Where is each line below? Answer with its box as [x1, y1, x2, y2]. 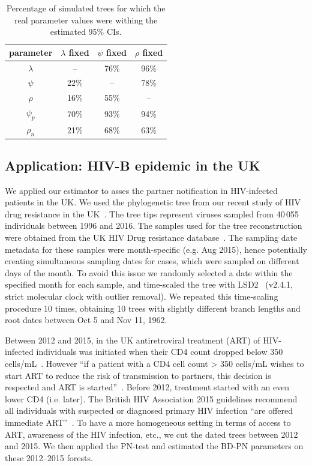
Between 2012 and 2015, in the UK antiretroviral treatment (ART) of [5, 333, 260, 346]
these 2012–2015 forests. [5, 451, 93, 464]
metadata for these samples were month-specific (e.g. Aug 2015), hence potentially [5, 243, 307, 255]
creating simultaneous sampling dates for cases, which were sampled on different [5, 255, 299, 267]
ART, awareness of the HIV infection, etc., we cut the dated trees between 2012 [5, 428, 298, 440]
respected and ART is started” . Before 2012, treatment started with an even [5, 381, 290, 393]
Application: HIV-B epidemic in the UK [5, 156, 260, 174]
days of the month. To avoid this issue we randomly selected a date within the [5, 266, 293, 279]
